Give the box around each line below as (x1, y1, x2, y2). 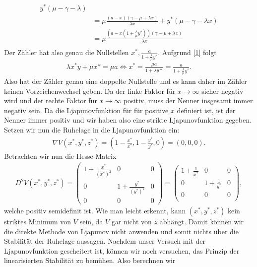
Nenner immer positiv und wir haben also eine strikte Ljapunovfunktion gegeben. (4, 115, 252, 125)
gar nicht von (111, 216, 152, 227)
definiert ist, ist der (177, 105, 236, 115)
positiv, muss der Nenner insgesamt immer (123, 95, 253, 106)
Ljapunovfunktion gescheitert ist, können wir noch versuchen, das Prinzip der (4, 245, 240, 256)
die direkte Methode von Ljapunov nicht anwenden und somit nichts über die (4, 226, 239, 236)
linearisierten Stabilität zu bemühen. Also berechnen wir (4, 255, 176, 266)
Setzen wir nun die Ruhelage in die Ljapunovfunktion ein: (4, 124, 180, 134)
